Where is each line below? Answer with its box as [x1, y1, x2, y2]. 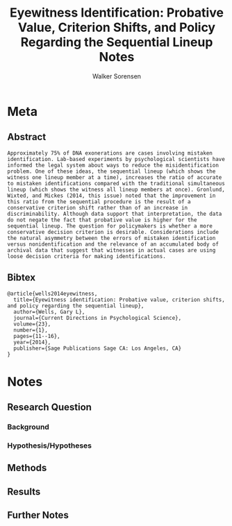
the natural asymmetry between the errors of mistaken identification [7, 235, 216, 241]
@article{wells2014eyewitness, [7, 290, 98, 297]
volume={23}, [13, 321, 51, 328]
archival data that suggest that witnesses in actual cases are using [7, 246, 216, 254]
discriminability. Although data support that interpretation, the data [7, 210, 222, 217]
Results [7, 486, 41, 498]
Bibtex [7, 272, 36, 284]
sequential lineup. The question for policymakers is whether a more [7, 222, 213, 230]
